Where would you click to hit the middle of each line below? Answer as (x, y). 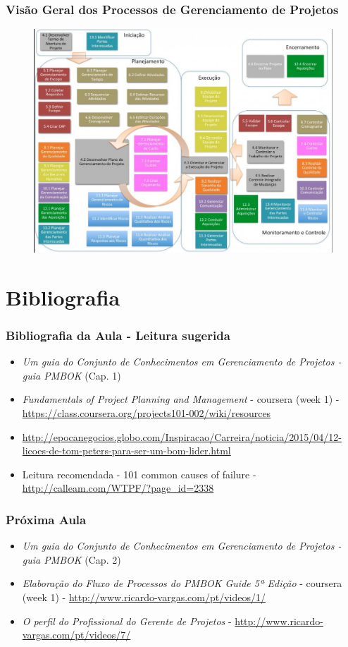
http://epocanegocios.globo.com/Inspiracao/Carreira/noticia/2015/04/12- (182, 436)
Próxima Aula (46, 519)
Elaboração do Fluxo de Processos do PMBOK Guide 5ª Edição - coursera (182, 583)
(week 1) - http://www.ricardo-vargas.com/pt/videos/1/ (144, 597)
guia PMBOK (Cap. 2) (72, 559)
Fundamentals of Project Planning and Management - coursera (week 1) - (181, 399)
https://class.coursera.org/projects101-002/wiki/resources (147, 412)
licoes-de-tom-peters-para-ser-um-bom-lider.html (126, 451)
